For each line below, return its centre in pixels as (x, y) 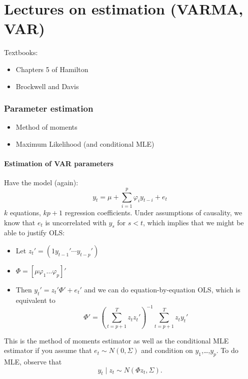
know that (20, 222)
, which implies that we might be (193, 222)
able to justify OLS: (34, 233)
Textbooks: (21, 52)
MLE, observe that (33, 361)
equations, (25, 213)
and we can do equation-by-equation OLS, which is (162, 289)
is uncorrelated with (76, 222)
